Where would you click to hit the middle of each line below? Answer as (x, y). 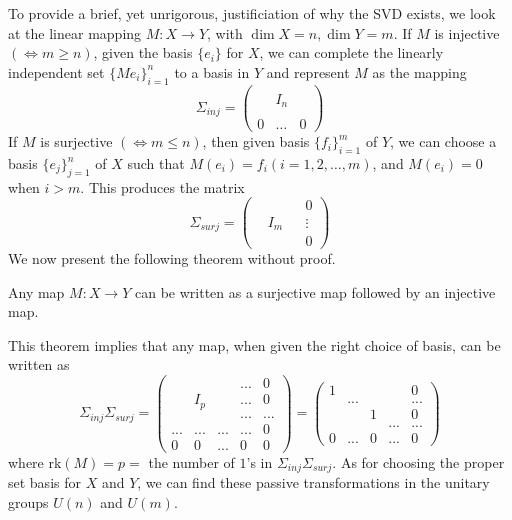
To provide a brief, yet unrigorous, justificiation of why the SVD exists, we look (252, 13)
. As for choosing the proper (418, 461)
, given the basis (143, 52)
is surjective (76, 141)
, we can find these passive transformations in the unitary (313, 482)
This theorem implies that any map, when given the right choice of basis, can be (254, 344)
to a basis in (212, 71)
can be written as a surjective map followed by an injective (315, 291)
